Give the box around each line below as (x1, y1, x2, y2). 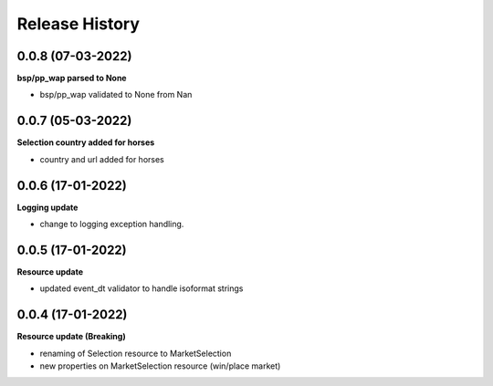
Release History (16, 14, 141, 34)
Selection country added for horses (16, 137, 155, 148)
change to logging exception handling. (39, 219, 184, 230)
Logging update (16, 202, 79, 213)
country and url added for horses (39, 153, 164, 164)
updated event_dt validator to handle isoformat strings (39, 283, 244, 294)
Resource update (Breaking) (16, 331, 127, 342)
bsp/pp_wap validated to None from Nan (39, 89, 193, 100)
